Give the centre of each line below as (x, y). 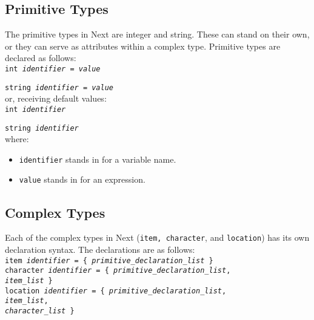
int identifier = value (53, 69)
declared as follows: (41, 58)
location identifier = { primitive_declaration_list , (116, 291)
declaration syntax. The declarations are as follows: (100, 249)
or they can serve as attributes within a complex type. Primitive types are (143, 46)
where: (17, 139)
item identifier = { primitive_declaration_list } (109, 260)
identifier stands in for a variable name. (98, 159)
